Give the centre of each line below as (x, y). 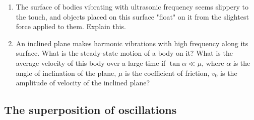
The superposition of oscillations (90, 110)
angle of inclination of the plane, (66, 73)
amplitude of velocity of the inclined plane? (83, 83)
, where (213, 63)
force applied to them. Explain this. (71, 26)
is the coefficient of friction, (167, 73)
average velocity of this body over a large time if (91, 63)
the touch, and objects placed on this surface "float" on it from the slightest (132, 16)
